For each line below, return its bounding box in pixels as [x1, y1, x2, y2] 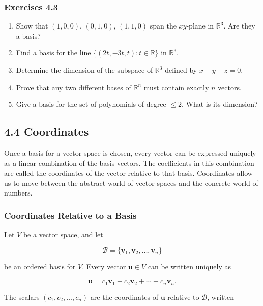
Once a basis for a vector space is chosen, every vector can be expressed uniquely [4, 147, 256, 158]
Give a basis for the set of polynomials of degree [16, 99, 166, 109]
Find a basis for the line [16, 47, 91, 58]
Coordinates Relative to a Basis [4, 209, 137, 221]
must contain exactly [143, 81, 209, 92]
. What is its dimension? [181, 99, 258, 109]
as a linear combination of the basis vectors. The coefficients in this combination [4, 157, 254, 168]
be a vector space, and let [23, 229, 103, 240]
